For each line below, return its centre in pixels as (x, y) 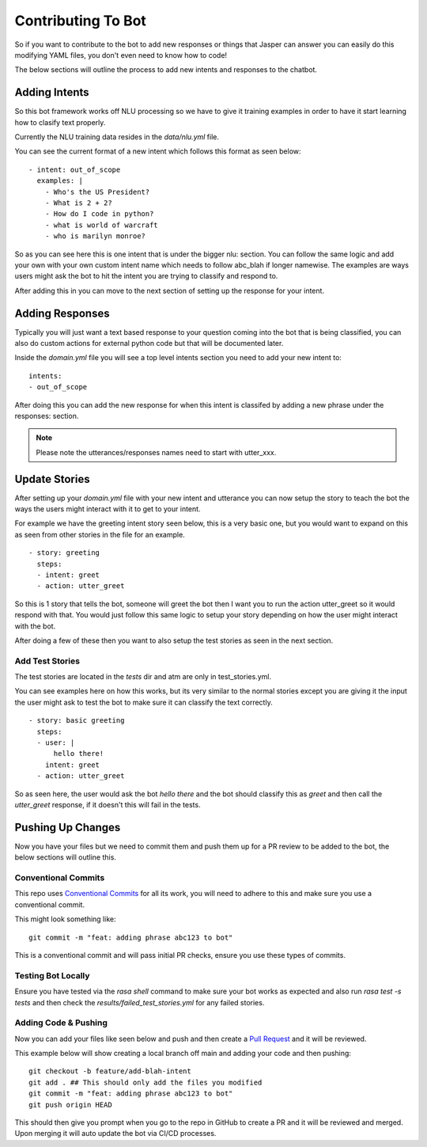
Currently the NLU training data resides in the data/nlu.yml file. (117, 137)
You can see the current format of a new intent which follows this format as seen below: (158, 151)
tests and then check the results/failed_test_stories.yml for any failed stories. (140, 1002)
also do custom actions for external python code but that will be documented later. (149, 343)
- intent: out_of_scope (75, 169)
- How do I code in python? (99, 214)
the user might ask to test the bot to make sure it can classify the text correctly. (144, 702)
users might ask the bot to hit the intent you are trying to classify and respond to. (146, 276)
